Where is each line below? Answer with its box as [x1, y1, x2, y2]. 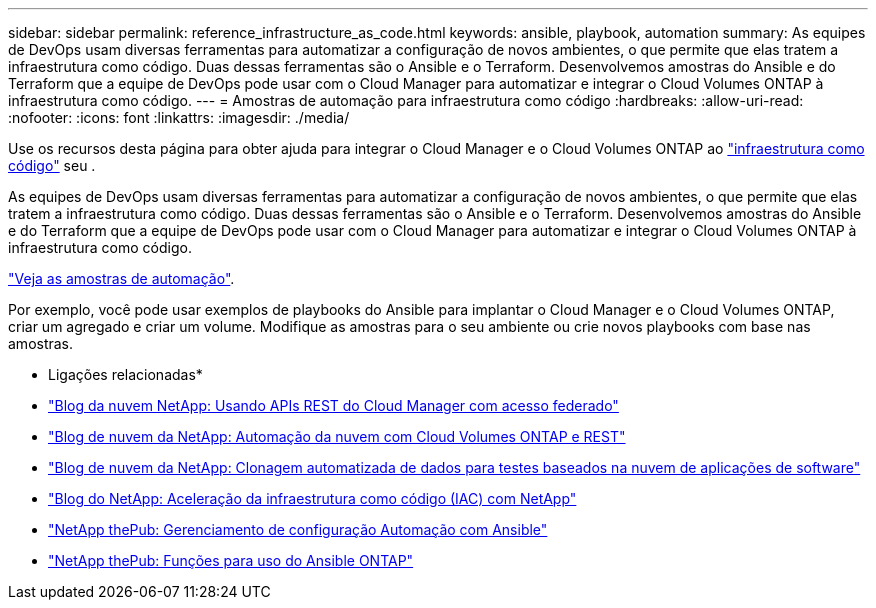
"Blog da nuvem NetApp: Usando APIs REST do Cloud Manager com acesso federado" [48, 397, 619, 414]
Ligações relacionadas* [48, 366, 203, 383]
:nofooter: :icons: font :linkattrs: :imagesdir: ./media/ [8, 109, 350, 126]
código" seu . [8, 157, 96, 174]
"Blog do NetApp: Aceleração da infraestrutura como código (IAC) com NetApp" [48, 490, 577, 507]
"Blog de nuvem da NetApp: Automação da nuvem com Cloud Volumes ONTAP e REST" [48, 428, 626, 445]
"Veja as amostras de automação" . [8, 270, 235, 287]
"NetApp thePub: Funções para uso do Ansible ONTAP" [48, 552, 414, 569]
